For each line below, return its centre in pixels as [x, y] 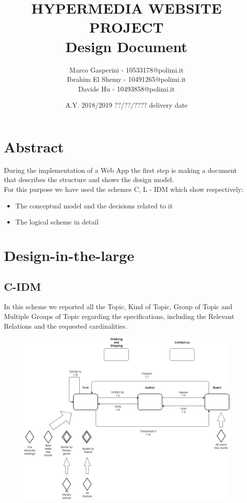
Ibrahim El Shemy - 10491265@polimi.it [126, 79]
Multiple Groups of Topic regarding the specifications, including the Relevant [119, 316]
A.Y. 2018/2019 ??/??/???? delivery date [126, 105]
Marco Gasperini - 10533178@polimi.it [126, 69]
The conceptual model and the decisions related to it [94, 205]
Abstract [34, 146]
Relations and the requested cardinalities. [66, 326]
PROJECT [126, 27]
